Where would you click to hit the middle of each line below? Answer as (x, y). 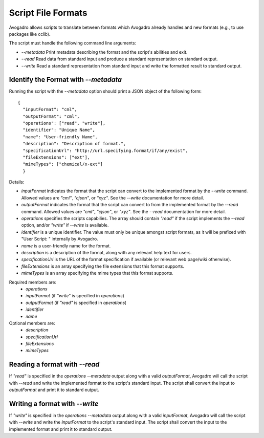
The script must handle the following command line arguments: (73, 43)
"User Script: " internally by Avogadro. (60, 239)
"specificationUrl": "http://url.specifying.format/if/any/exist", (105, 151)
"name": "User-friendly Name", (60, 137)
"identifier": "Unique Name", (59, 130)
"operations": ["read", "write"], (64, 123)
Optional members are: (32, 323)
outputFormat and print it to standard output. (54, 390)
